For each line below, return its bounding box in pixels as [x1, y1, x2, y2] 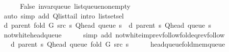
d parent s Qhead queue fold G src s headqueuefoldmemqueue [10, 39, 225, 49]
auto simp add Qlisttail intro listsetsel [3, 10, 124, 20]
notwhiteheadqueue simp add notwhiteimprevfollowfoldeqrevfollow [3, 29, 225, 39]
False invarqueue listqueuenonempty [20, 1, 130, 11]
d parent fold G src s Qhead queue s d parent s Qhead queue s [3, 20, 211, 30]
